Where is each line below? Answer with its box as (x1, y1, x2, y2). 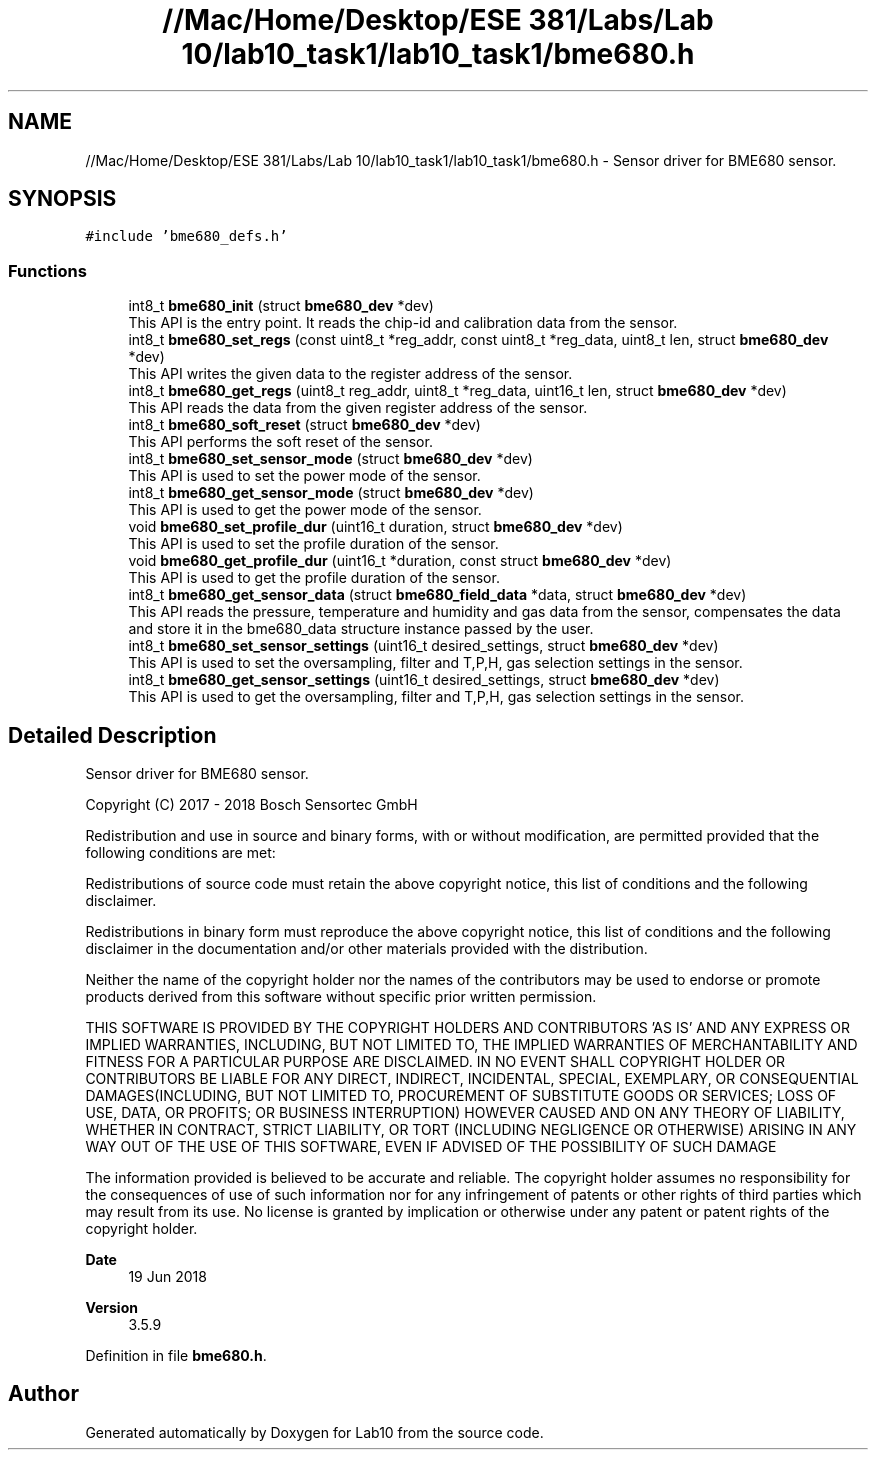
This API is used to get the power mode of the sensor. (128, 501, 482, 519)
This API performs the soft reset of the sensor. (128, 433, 433, 451)
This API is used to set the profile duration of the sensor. (128, 535, 499, 553)
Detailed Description (8, 722, 217, 748)
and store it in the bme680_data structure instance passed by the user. (128, 620, 594, 638)
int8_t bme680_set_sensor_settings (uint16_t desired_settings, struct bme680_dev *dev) (128, 637, 719, 655)
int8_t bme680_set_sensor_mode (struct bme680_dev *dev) (128, 450, 533, 468)
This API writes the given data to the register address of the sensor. (128, 365, 573, 383)
